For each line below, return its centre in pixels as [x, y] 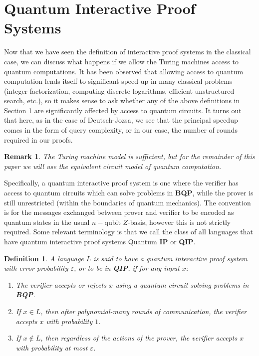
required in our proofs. [38, 139]
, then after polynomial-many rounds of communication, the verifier [144, 311]
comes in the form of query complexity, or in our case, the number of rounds [121, 130]
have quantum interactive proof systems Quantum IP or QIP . [100, 241]
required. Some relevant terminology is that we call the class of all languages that [129, 232]
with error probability [36, 268]
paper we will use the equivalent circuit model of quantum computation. [113, 166]
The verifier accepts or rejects [61, 284]
